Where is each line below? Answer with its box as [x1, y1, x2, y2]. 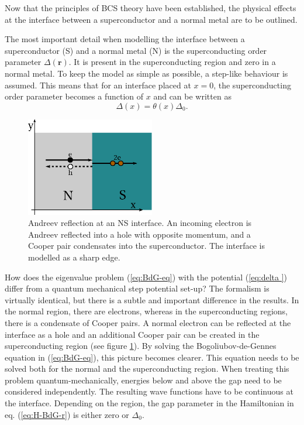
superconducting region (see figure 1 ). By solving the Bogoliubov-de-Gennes [5, 340, 277, 352]
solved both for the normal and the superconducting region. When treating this [5, 362, 289, 375]
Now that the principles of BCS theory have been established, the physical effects [5, 2, 296, 13]
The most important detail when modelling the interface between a [5, 33, 245, 45]
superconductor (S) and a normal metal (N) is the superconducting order [5, 44, 267, 56]
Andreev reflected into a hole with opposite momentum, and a [28, 228, 251, 240]
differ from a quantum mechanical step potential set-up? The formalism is [5, 282, 270, 294]
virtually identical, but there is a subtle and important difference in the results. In [5, 293, 299, 306]
